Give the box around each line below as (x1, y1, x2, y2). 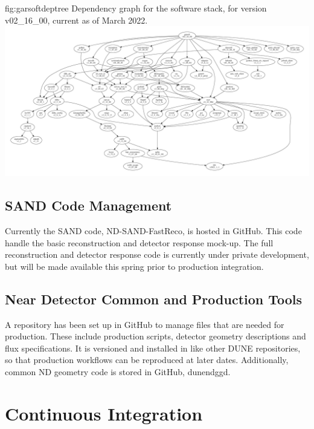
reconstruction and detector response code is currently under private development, (5, 248, 309, 261)
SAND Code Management (5, 196, 172, 215)
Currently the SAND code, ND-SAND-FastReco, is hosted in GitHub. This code (5, 224, 302, 237)
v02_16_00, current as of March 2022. (5, 13, 148, 26)
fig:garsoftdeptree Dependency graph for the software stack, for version (5, 2, 267, 14)
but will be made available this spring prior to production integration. (5, 260, 264, 272)
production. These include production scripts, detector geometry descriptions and (5, 330, 306, 342)
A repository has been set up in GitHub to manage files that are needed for (5, 318, 284, 330)
